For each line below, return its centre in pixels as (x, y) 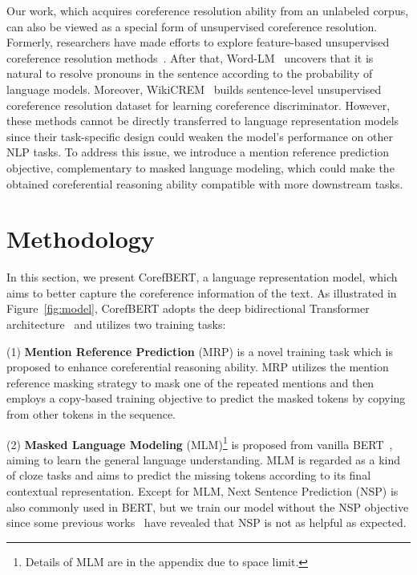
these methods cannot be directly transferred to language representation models (203, 121)
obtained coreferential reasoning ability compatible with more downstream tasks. (205, 183)
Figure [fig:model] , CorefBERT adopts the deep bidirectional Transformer (188, 308)
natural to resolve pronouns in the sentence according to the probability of (190, 73)
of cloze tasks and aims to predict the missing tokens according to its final (189, 475)
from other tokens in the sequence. (91, 414)
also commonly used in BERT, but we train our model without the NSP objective (208, 506)
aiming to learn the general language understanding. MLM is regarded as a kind (204, 459)
